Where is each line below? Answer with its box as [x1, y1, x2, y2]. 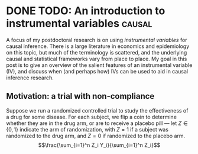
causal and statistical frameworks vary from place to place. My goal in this [6, 55, 187, 62]
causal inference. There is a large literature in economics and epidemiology [6, 43, 190, 50]
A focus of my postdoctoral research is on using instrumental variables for [6, 36, 187, 43]
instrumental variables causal [6, 17, 152, 30]
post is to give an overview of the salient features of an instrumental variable [6, 61, 193, 69]
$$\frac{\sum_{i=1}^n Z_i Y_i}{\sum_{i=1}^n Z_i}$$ [38, 141, 161, 149]
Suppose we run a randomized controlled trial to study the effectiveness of [6, 107, 189, 114]
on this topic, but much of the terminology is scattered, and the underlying [6, 49, 187, 56]
